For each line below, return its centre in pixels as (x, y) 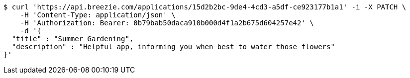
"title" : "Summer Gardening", (73, 39)
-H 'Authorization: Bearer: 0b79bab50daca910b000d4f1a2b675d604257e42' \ (167, 23)
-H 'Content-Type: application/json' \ (98, 15)
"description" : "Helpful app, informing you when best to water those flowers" (173, 47)
